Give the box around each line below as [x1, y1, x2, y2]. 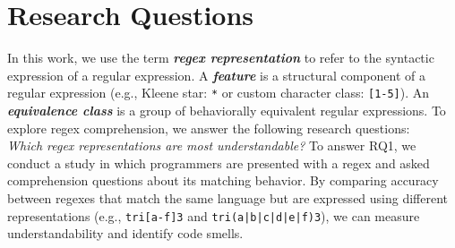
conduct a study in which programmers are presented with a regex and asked [7, 153, 430, 172]
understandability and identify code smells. [7, 224, 244, 243]
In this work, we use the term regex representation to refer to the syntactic [7, 48, 434, 67]
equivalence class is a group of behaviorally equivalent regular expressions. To [7, 100, 446, 119]
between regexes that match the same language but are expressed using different [7, 188, 449, 207]
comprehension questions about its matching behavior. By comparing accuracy [7, 171, 439, 190]
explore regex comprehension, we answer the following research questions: [7, 118, 410, 137]
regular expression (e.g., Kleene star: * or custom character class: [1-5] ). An [7, 83, 430, 102]
